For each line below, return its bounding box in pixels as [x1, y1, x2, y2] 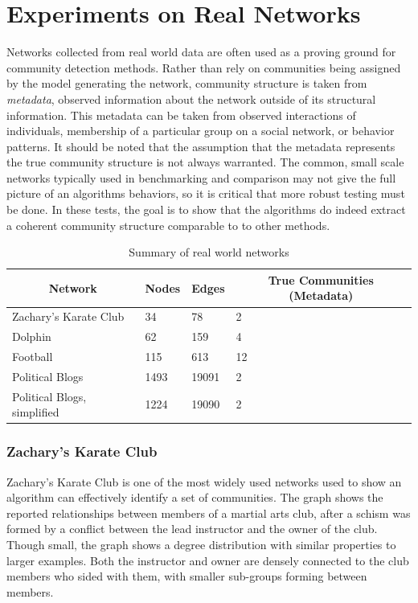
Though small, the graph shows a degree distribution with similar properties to [6, 535, 396, 552]
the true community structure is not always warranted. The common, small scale [6, 154, 404, 170]
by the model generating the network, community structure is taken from [6, 75, 367, 92]
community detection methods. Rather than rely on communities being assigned [6, 59, 401, 76]
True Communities [268, 271, 374, 288]
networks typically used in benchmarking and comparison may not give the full [6, 169, 396, 186]
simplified [12, 404, 59, 420]
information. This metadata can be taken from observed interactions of [6, 106, 356, 123]
